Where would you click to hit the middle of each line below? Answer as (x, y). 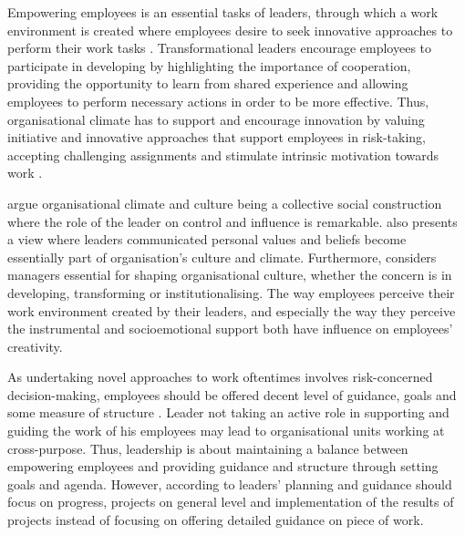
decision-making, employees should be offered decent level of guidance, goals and (232, 394)
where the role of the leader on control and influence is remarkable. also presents (232, 221)
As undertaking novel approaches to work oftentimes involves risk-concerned (220, 377)
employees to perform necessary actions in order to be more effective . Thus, (218, 101)
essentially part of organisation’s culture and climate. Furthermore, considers (222, 257)
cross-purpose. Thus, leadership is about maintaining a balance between (208, 448)
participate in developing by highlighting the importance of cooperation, (209, 65)
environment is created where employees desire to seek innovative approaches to (230, 30)
